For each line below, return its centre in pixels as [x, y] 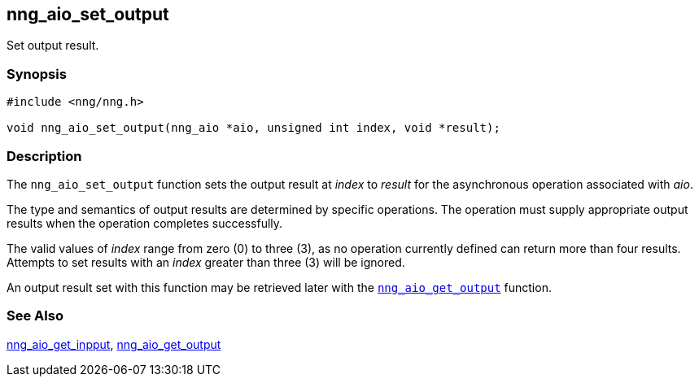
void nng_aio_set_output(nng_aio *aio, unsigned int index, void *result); [253, 128]
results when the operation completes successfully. [145, 223]
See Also [35, 316]
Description [44, 156]
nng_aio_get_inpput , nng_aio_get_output [114, 344]
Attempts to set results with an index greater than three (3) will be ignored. [206, 262]
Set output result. [53, 46]
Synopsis [37, 74]
